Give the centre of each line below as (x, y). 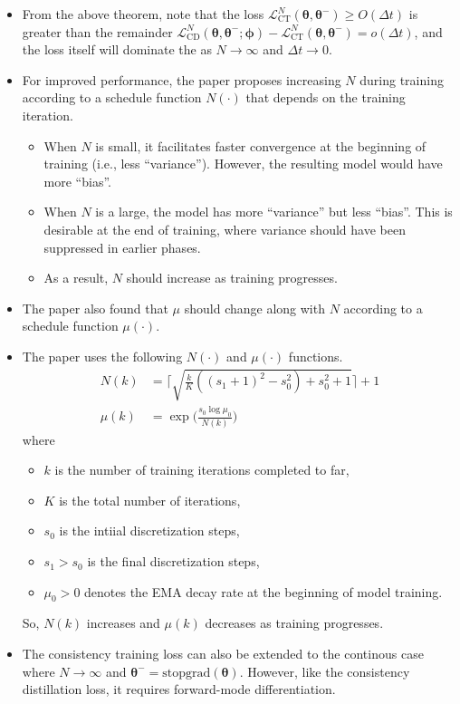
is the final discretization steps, (173, 561)
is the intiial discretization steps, (149, 530)
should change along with (254, 308)
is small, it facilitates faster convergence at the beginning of (261, 145)
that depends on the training (326, 97)
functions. (316, 356)
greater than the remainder (97, 31)
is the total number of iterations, (150, 500)
